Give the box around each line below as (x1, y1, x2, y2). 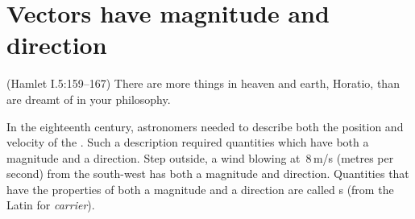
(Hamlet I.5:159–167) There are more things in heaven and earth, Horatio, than (6, 75, 400, 92)
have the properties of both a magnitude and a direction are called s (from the (6, 180, 394, 197)
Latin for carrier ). (6, 196, 95, 213)
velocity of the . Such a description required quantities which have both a (6, 134, 369, 151)
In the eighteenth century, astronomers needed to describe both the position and (6, 118, 404, 134)
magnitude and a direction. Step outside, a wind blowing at (6, 149, 301, 166)
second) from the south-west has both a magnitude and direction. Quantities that (6, 165, 409, 182)
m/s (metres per (313, 149, 394, 166)
